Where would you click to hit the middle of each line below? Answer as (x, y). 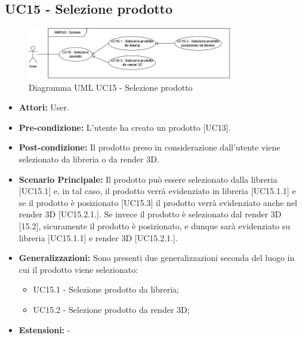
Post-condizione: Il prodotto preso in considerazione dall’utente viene (150, 147)
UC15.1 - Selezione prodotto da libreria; (106, 289)
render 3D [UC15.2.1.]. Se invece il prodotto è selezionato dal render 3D (150, 214)
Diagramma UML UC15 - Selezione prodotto (111, 87)
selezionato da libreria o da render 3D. (89, 159)
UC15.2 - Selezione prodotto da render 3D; (111, 310)
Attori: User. (44, 107)
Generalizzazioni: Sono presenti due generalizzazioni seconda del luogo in (157, 258)
